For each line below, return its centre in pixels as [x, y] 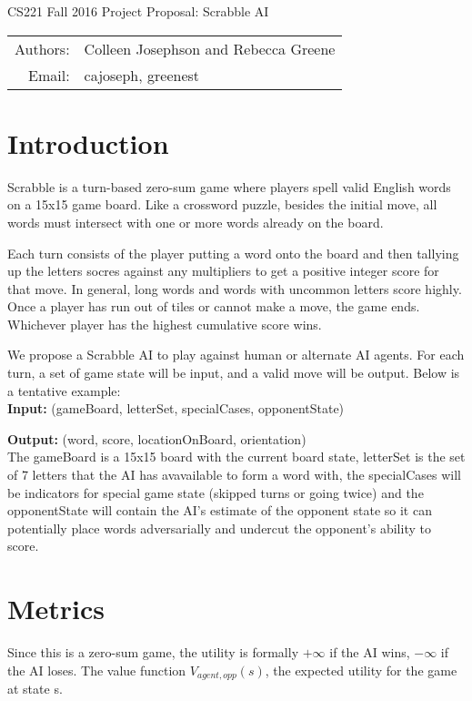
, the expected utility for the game [361, 670]
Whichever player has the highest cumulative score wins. [165, 324]
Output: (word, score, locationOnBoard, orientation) [157, 438]
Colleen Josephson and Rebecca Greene [210, 48]
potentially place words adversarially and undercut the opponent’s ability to [219, 528]
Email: [49, 75]
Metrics [56, 609]
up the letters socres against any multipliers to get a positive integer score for [223, 271]
